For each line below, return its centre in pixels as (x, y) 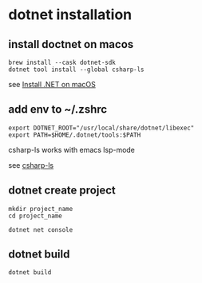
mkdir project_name (41, 209)
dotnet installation (70, 15)
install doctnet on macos (71, 44)
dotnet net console (41, 229)
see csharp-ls (31, 165)
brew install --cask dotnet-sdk (62, 62)
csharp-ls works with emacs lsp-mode (72, 149)
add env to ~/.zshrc (58, 110)
